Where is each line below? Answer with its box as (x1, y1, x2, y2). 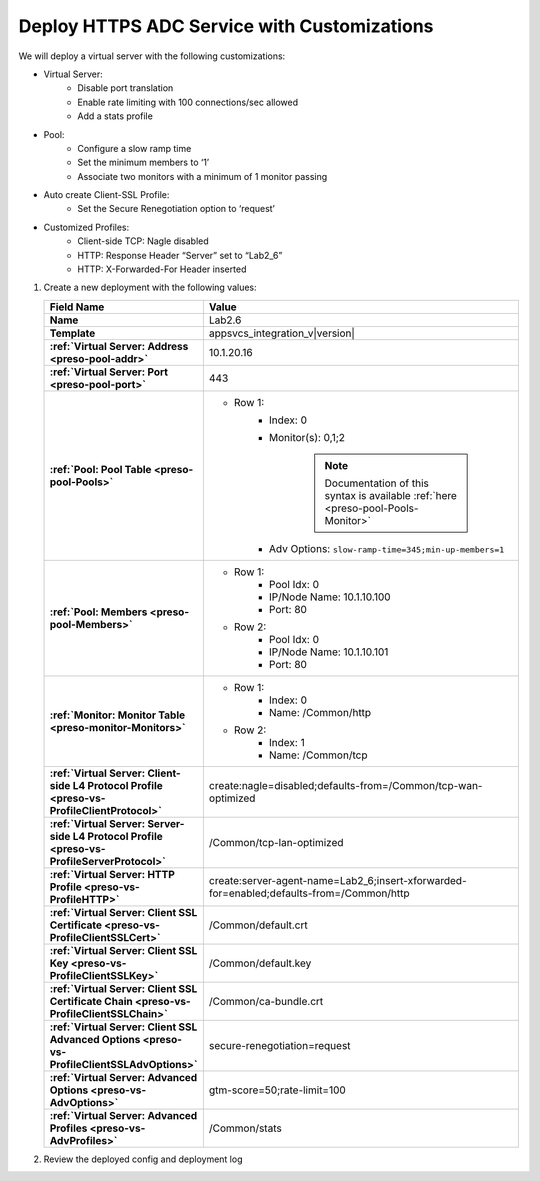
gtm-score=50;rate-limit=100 (208, 1083, 347, 1097)
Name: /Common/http (268, 705, 372, 719)
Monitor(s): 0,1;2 (268, 430, 345, 444)
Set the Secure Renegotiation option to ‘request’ (77, 203, 275, 215)
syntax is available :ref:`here (324, 488, 457, 502)
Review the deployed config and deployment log (43, 1153, 243, 1165)
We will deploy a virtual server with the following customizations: (18, 50, 286, 62)
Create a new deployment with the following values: (43, 281, 257, 294)
